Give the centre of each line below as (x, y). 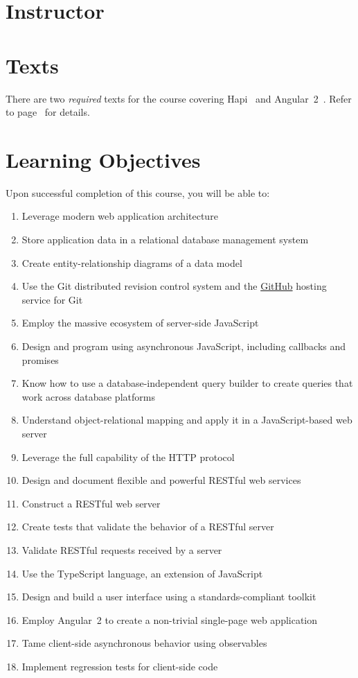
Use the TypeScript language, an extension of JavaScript (142, 573)
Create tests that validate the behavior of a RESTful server (148, 527)
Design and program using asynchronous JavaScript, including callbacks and (184, 346)
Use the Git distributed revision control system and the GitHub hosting (174, 286)
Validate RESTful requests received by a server (122, 549)
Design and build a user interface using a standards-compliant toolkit (169, 597)
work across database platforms (88, 396)
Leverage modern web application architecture (120, 216)
